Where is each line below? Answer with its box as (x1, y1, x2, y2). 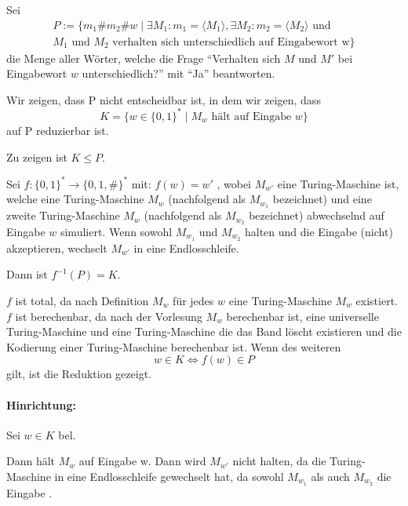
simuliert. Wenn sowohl (60, 223, 173, 239)
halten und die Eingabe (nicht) (244, 223, 393, 239)
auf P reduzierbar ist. (6, 122, 109, 138)
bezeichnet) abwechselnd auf (249, 207, 384, 224)
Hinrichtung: (6, 396, 76, 413)
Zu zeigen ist (6, 148, 67, 165)
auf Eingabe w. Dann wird (78, 453, 206, 469)
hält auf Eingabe (211, 111, 292, 122)
